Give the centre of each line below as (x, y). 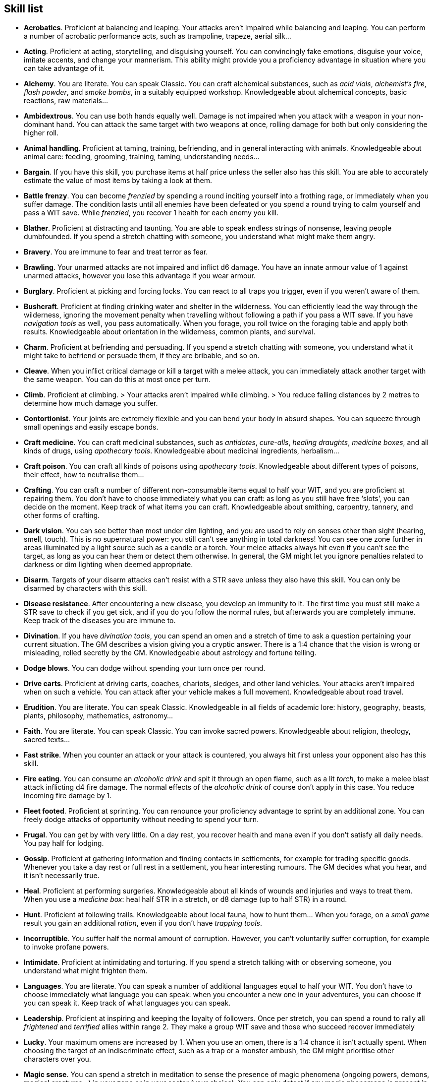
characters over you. (57, 1059)
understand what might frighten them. (86, 971)
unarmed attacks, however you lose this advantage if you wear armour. (140, 276)
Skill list (24, 9)
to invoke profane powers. (66, 947)
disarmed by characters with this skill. (85, 588)
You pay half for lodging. (64, 843)
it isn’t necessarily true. (62, 876)
